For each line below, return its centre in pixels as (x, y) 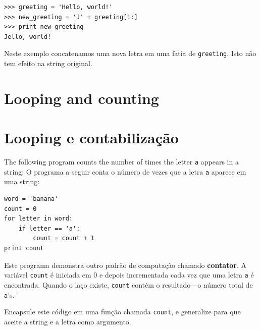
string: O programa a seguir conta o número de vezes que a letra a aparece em (125, 171)
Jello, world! (28, 37)
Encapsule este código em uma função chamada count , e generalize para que (122, 312)
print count (24, 248)
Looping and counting (82, 98)
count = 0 (20, 209)
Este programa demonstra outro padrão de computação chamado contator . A (125, 265)
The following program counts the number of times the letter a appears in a (121, 162)
